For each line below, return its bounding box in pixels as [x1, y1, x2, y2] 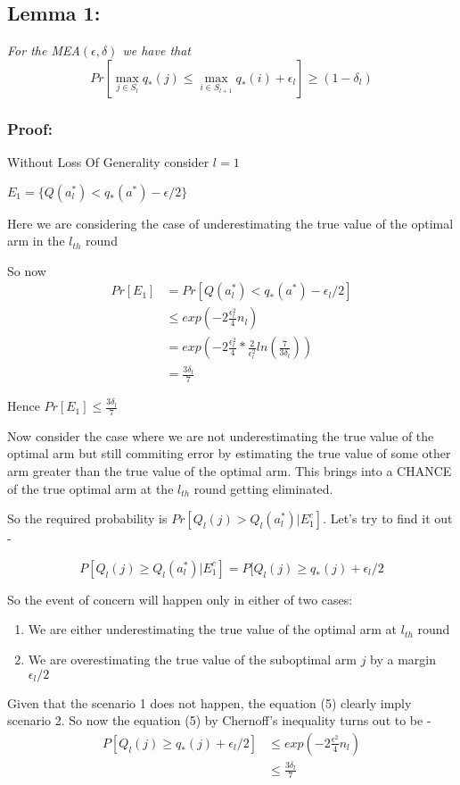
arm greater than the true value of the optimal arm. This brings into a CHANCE [7, 462, 452, 480]
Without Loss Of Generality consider [7, 153, 209, 171]
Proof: [7, 117, 53, 139]
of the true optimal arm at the [7, 479, 174, 497]
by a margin [370, 650, 437, 669]
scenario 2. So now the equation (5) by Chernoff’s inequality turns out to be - [7, 711, 431, 730]
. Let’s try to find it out [323, 509, 453, 528]
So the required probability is [7, 509, 168, 528]
